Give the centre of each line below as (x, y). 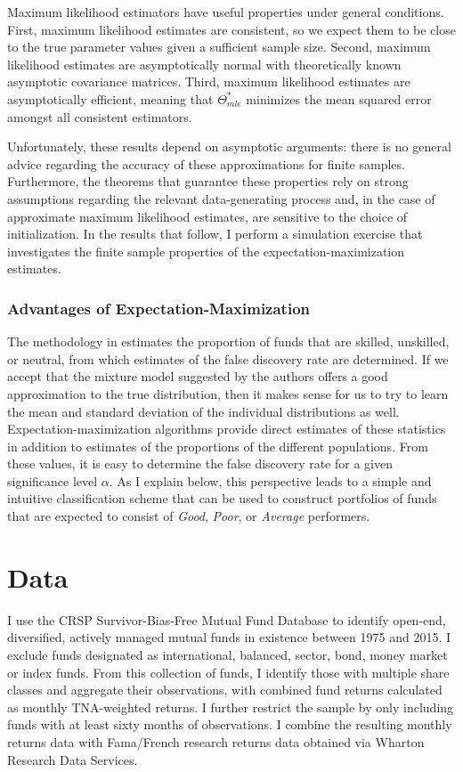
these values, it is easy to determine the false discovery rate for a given (200, 463)
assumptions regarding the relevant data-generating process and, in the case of (221, 198)
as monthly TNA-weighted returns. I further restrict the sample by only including (231, 707)
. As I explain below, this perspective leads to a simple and (270, 480)
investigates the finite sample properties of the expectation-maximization (206, 251)
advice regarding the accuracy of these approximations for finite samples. (206, 163)
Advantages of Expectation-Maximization (159, 308)
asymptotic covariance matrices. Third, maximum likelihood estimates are (209, 81)
